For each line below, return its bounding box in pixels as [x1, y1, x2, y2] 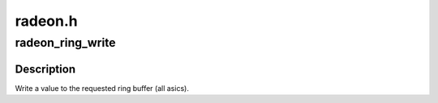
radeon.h [15, 12, 78, 30]
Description [15, 62, 76, 76]
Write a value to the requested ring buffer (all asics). [15, 83, 190, 93]
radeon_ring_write [15, 35, 117, 50]
